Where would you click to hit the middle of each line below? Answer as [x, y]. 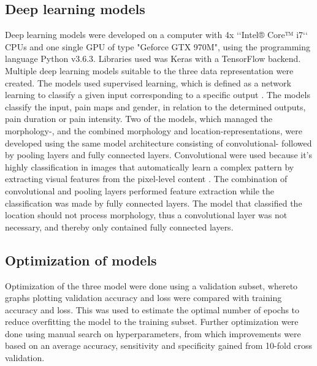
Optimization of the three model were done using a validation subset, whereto [151, 285]
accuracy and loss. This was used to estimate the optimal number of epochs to [152, 309]
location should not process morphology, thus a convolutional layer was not [146, 215]
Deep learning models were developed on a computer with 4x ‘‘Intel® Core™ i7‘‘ [156, 35]
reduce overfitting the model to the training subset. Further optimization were [152, 322]
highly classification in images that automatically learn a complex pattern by [150, 166]
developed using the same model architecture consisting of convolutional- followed [158, 143]
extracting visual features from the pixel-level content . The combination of [146, 179]
